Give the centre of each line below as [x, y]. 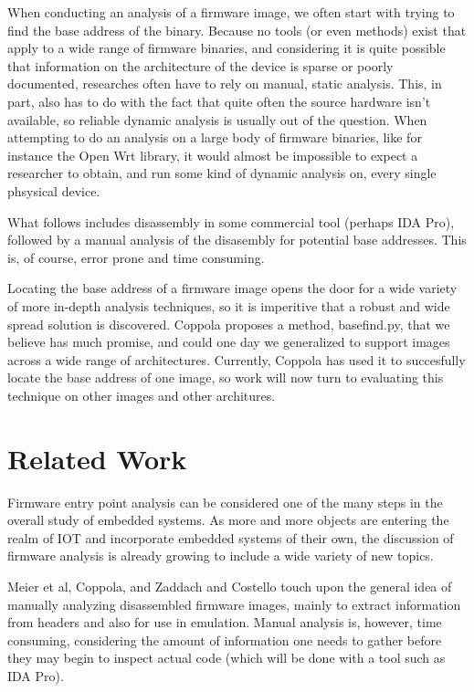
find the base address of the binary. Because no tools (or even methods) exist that [237, 30]
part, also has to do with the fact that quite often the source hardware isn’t [219, 101]
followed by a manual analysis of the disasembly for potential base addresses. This [237, 240]
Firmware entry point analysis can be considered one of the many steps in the [225, 502]
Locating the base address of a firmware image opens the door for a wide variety [232, 288]
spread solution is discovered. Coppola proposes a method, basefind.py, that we [229, 324]
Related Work [97, 458]
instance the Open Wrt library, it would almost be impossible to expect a [213, 155]
